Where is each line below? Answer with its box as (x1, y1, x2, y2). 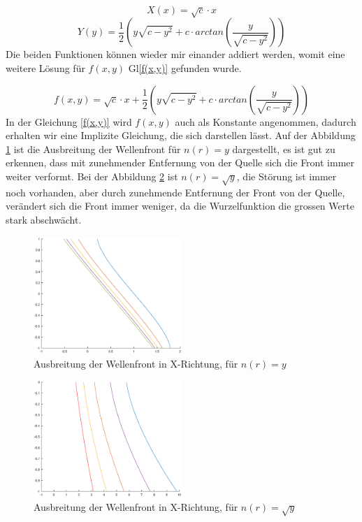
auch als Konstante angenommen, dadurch (175, 114, 356, 129)
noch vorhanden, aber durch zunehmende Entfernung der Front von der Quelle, (6, 184, 345, 199)
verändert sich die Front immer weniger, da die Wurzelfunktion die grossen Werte (6, 198, 354, 213)
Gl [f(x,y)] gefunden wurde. (128, 60, 242, 75)
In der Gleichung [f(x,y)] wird (6, 114, 132, 129)
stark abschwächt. (6, 212, 82, 226)
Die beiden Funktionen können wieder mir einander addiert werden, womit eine (6, 47, 345, 61)
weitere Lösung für (6, 60, 85, 75)
